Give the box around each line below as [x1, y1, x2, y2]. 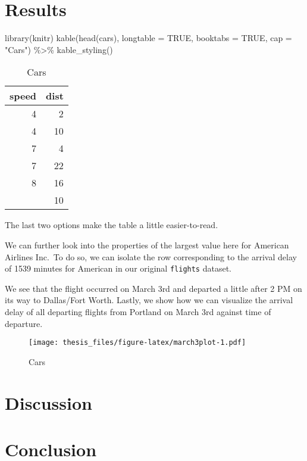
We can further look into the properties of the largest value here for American [5, 238, 289, 251]
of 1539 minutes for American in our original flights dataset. [5, 262, 232, 275]
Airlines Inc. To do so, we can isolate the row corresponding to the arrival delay [5, 250, 297, 263]
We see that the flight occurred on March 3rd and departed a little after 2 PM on [5, 282, 302, 294]
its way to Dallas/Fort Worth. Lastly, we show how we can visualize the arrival [5, 294, 293, 306]
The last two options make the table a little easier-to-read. [5, 219, 218, 231]
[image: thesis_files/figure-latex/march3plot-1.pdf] [29, 338, 246, 347]
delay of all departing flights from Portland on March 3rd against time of [5, 305, 271, 317]
